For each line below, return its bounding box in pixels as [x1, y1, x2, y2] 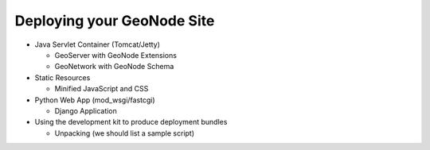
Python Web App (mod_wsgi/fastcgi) [34, 95, 155, 105]
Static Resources [34, 72, 91, 83]
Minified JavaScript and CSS [54, 84, 149, 94]
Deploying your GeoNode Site [14, 12, 215, 29]
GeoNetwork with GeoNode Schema [54, 62, 174, 71]
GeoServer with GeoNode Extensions [54, 50, 177, 60]
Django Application [54, 106, 117, 115]
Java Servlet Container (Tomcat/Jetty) [34, 40, 161, 49]
